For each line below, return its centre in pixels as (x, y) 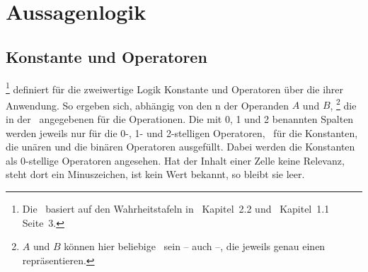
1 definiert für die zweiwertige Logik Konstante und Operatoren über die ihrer (175, 88)
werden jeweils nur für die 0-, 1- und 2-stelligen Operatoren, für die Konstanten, (182, 132)
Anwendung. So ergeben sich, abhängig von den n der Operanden (148, 105)
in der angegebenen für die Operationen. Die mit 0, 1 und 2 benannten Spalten (180, 119)
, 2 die (343, 104)
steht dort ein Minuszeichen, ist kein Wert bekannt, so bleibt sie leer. (155, 174)
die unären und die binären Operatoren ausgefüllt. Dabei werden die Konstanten (180, 147)
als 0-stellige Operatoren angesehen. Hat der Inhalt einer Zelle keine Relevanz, (175, 160)
